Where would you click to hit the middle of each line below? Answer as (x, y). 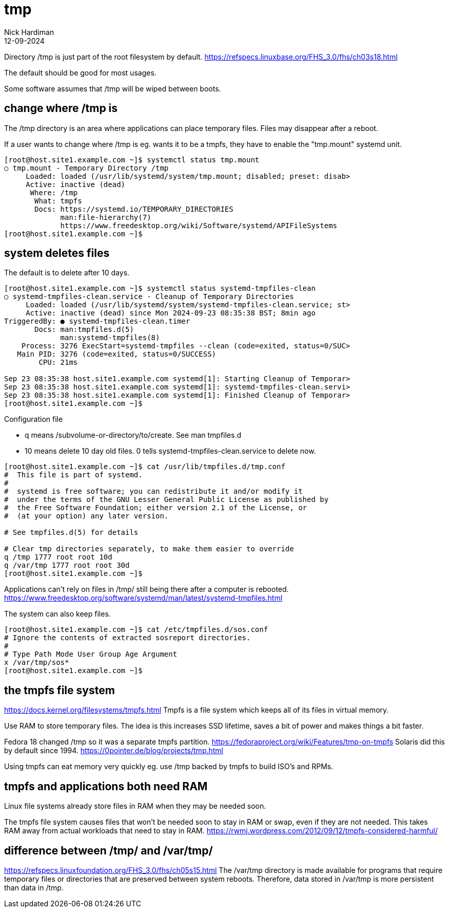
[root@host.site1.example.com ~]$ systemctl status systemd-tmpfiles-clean (160, 289)
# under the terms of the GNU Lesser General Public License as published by (167, 500)
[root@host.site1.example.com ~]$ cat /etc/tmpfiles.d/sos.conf (136, 630)
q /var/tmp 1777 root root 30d (67, 565)
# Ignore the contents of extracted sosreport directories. (128, 638)
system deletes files (57, 253)
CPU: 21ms (58, 362)
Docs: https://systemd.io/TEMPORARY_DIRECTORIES (134, 209)
